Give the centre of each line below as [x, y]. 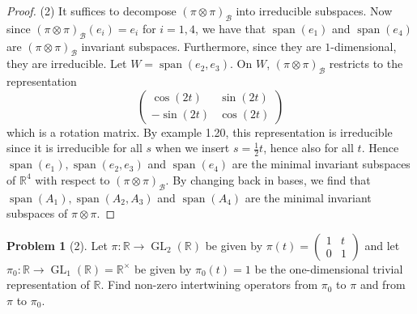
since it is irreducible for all [74, 148]
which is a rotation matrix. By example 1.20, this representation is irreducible [200, 132]
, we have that [231, 28]
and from [383, 284]
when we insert [192, 148]
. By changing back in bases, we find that [268, 179]
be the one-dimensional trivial [329, 268]
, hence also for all [308, 148]
